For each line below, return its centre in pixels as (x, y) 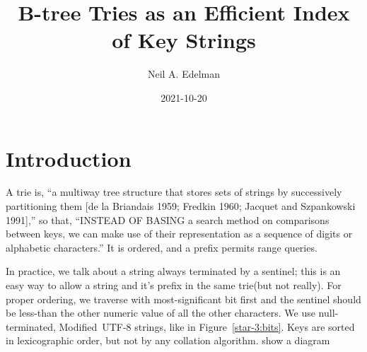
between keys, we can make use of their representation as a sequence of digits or (179, 234)
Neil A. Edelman (184, 74)
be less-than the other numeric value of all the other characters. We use (161, 313)
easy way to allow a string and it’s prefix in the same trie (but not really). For (174, 285)
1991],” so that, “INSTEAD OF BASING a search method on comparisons (168, 219)
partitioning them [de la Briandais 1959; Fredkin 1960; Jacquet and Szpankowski (181, 206)
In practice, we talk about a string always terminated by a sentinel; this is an (173, 271)
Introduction (69, 158)
